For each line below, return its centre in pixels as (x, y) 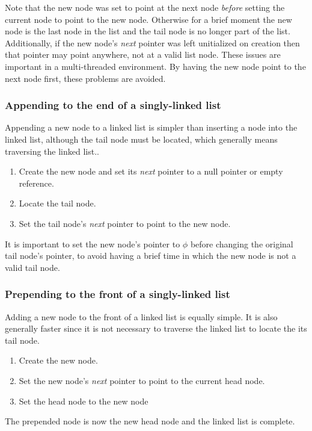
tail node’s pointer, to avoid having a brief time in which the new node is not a (151, 256)
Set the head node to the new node (84, 401)
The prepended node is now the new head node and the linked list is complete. (150, 421)
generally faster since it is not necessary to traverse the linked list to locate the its (156, 328)
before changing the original (242, 243)
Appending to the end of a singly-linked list (113, 105)
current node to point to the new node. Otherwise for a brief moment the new (148, 19)
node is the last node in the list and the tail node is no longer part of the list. (148, 31)
